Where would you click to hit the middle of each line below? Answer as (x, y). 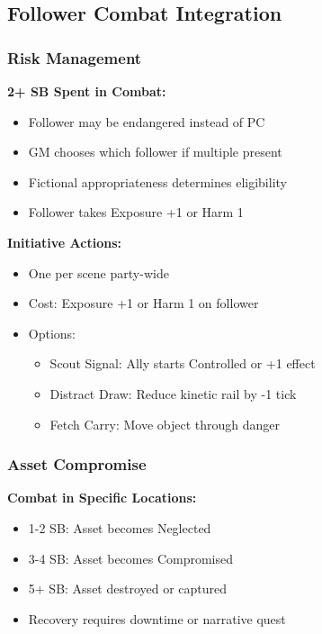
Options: (52, 333)
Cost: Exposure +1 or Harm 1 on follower (143, 303)
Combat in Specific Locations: (102, 498)
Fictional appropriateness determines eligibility (157, 181)
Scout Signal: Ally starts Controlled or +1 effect (183, 363)
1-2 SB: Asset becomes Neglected (120, 527)
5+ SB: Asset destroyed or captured (128, 589)
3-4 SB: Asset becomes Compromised (131, 558)
